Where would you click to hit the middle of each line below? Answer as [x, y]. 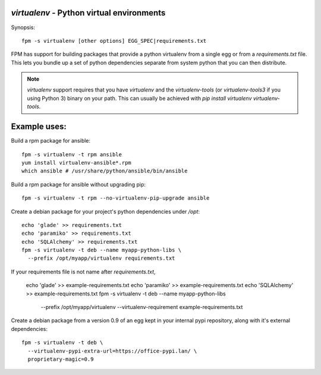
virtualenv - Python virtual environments [88, 13]
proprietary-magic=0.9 [61, 359]
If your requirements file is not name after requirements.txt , [83, 272]
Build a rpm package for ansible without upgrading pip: [78, 184]
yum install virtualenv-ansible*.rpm [77, 163]
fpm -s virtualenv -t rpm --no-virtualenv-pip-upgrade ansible [116, 198]
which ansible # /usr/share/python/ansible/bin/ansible [105, 171]
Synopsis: [23, 27]
